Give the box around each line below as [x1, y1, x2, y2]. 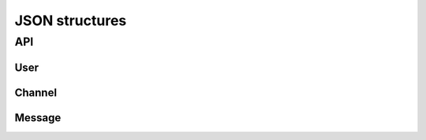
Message [14, 111, 62, 124]
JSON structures [14, 12, 127, 29]
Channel [14, 86, 58, 99]
